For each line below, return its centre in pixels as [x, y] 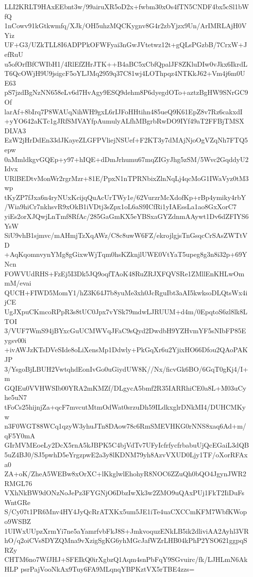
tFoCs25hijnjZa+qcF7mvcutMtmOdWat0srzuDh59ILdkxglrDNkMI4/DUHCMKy [125, 406]
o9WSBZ [18, 521]
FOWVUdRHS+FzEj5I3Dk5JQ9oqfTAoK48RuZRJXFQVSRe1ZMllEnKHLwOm [125, 273]
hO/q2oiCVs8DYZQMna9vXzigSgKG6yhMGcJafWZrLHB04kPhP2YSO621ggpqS [126, 540]
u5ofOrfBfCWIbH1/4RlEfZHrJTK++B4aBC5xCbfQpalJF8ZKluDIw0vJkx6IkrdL [126, 63]
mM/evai [18, 283]
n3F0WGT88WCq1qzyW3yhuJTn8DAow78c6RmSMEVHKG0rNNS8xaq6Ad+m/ [125, 426]
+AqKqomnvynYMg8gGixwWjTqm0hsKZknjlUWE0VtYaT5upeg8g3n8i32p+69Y [126, 254]
